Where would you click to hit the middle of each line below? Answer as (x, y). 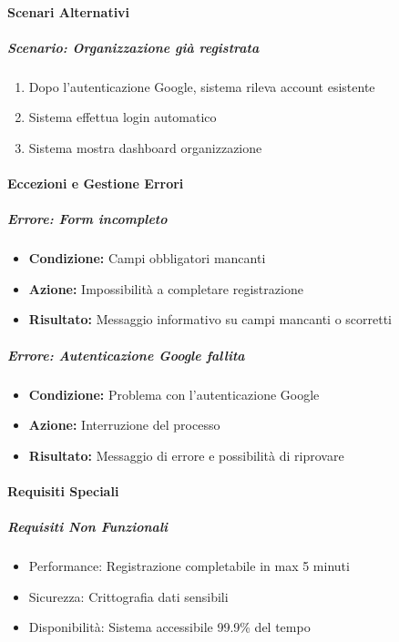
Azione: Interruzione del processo (124, 425)
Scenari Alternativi (69, 11)
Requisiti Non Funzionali (88, 527)
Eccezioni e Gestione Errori (96, 183)
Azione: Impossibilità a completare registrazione (166, 288)
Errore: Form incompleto (87, 219)
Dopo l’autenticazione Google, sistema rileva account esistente (202, 86)
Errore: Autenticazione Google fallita (126, 355)
